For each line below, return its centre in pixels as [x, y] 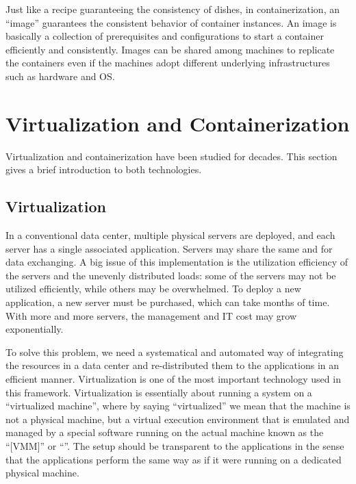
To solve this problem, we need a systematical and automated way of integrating [175, 352]
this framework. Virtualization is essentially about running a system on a [159, 392]
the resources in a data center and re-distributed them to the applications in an [173, 365]
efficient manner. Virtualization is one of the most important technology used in [173, 379]
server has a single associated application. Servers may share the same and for [169, 248]
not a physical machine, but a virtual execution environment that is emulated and [178, 419]
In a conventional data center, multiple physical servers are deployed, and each [170, 235]
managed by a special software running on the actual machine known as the [165, 432]
